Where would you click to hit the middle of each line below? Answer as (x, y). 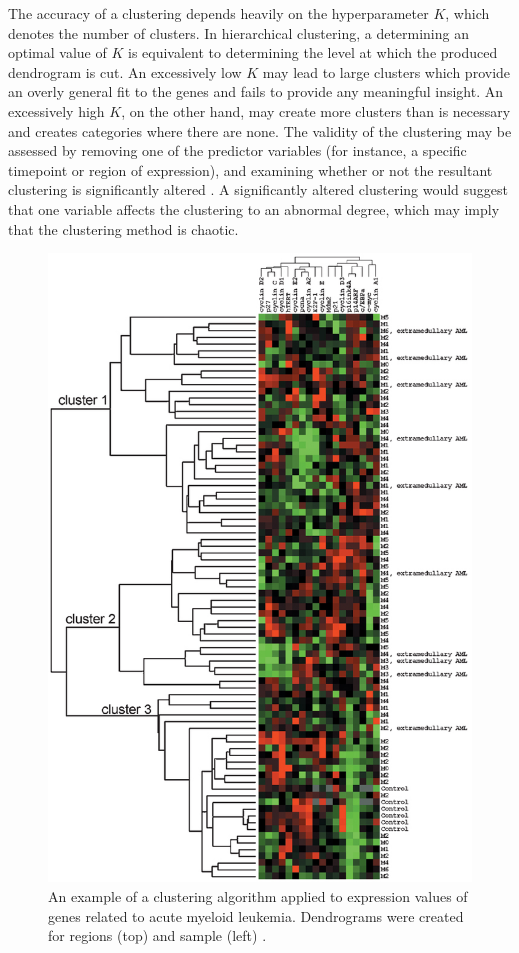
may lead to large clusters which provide (386, 71)
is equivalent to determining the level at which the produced (313, 52)
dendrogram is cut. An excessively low (125, 71)
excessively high (56, 110)
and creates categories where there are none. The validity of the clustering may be (260, 130)
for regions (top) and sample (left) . (157, 935)
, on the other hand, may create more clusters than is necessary (316, 110)
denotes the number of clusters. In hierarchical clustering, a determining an (238, 32)
